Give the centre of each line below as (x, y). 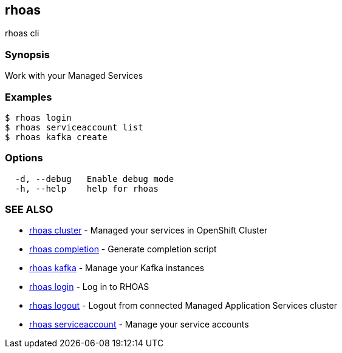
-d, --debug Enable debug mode (94, 179)
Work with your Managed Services (74, 76)
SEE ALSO (29, 210)
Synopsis (27, 54)
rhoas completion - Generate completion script (123, 249)
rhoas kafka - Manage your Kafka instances (117, 268)
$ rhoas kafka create (56, 137)
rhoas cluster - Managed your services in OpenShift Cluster (149, 230)
